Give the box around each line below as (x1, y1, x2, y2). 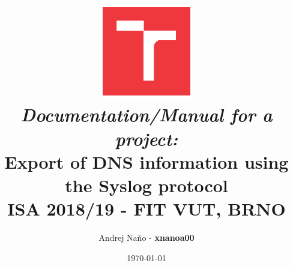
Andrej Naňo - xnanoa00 (98, 231, 195, 244)
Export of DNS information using (4, 149, 289, 174)
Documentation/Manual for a (20, 102, 273, 127)
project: (115, 125, 178, 151)
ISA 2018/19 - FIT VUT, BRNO (7, 196, 286, 221)
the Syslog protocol (65, 172, 228, 197)
